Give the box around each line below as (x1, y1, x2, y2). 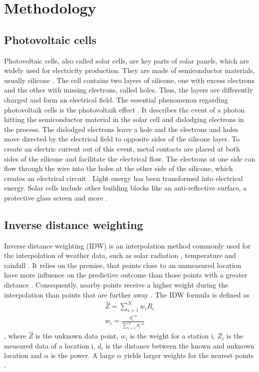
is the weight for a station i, (130, 330, 215, 341)
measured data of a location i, (4, 340, 95, 350)
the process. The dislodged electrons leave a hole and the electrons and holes (4, 123, 239, 134)
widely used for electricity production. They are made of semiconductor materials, (4, 65, 255, 75)
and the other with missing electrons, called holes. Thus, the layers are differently (4, 84, 253, 95)
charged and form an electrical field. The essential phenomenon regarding (4, 94, 228, 104)
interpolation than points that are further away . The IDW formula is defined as (4, 289, 250, 299)
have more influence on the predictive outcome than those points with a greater (4, 269, 248, 280)
